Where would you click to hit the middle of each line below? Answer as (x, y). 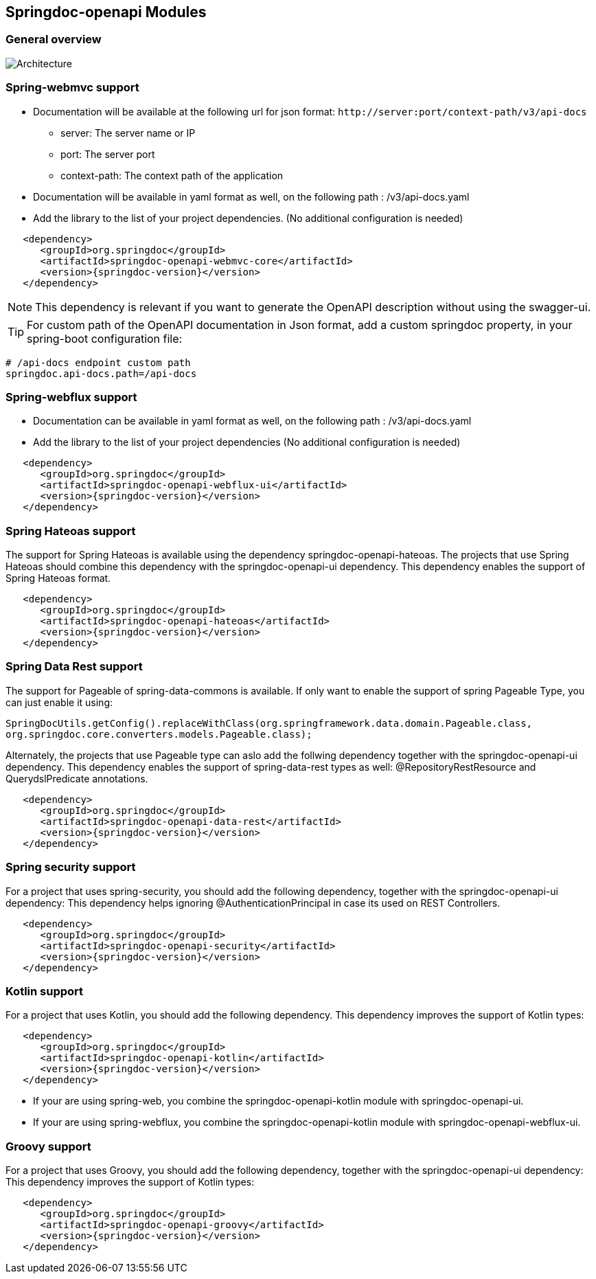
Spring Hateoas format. (58, 578)
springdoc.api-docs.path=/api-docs (101, 373)
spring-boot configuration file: (105, 338)
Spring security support (71, 867)
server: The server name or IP (128, 133)
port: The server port (108, 154)
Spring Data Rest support (74, 667)
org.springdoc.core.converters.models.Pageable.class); (159, 734)
